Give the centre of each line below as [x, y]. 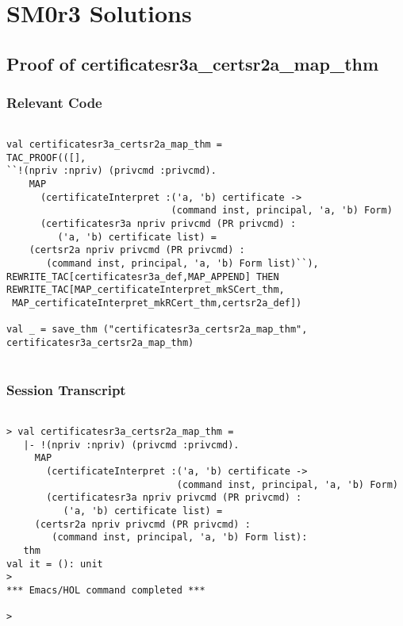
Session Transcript [66, 390]
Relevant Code [54, 103]
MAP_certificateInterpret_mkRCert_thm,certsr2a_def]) [157, 303]
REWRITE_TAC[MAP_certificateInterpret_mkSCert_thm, [146, 290]
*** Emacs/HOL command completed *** [106, 590]
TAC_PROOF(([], [46, 157]
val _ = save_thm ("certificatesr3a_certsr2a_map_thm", [157, 330]
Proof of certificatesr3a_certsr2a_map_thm [193, 63]
